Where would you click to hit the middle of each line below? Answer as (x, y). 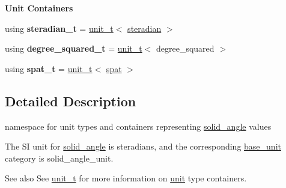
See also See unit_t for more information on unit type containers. (126, 178)
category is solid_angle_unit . (59, 158)
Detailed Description (71, 101)
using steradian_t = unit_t (59, 28)
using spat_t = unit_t (49, 68)
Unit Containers (39, 8)
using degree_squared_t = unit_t (74, 48)
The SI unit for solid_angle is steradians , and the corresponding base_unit (143, 146)
